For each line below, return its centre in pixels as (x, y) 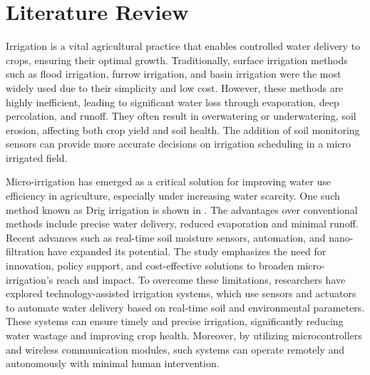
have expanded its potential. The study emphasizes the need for (187, 251)
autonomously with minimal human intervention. (113, 363)
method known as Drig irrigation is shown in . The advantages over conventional (182, 209)
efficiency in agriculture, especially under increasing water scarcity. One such (173, 196)
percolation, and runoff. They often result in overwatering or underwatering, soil (181, 116)
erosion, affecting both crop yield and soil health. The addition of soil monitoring (183, 129)
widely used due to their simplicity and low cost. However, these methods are (175, 87)
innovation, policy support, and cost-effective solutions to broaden (150, 266)
